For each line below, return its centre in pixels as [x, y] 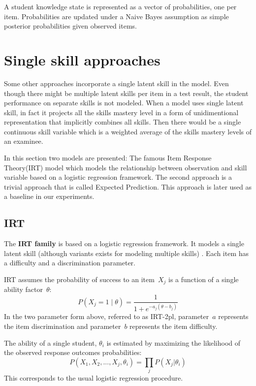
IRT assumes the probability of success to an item [79, 279]
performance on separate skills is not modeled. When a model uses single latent [124, 103]
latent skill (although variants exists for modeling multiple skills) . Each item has [127, 253]
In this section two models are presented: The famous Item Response [108, 158]
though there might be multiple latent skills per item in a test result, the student [126, 93]
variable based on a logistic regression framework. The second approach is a [118, 177]
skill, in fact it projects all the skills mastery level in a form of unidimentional [121, 112]
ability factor [24, 289]
